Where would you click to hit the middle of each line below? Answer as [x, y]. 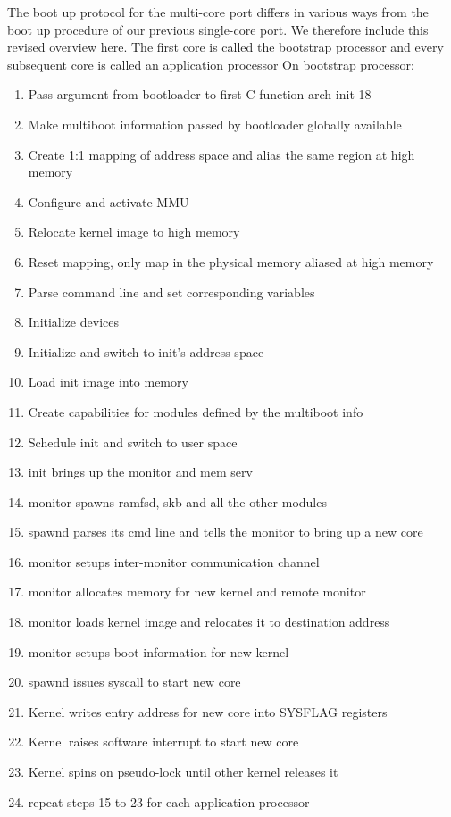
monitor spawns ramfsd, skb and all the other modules [177, 501]
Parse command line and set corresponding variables [171, 292]
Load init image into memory [108, 382]
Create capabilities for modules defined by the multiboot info [196, 411]
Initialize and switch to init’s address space [146, 351]
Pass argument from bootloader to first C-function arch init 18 [200, 94]
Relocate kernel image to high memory [134, 232]
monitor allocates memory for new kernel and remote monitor [197, 592]
